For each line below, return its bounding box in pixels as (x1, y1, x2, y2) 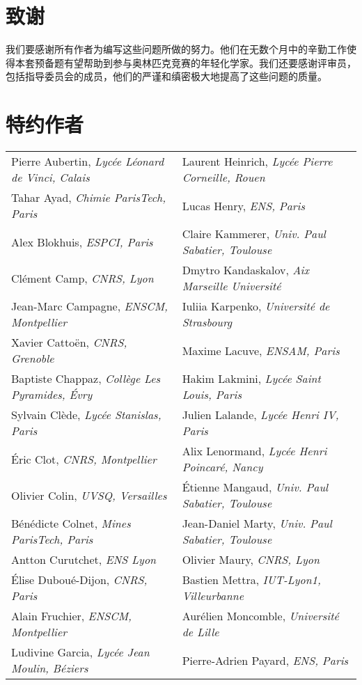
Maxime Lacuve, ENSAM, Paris (182, 342, 340, 359)
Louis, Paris (182, 386, 242, 403)
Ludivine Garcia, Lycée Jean (11, 644, 150, 661)
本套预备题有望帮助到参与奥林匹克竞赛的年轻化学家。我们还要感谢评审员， (15, 55, 356, 70)
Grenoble (11, 350, 54, 367)
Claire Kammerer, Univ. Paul (182, 226, 326, 242)
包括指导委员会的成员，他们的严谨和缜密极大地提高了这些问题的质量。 (6, 69, 327, 84)
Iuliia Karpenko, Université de (182, 298, 330, 315)
